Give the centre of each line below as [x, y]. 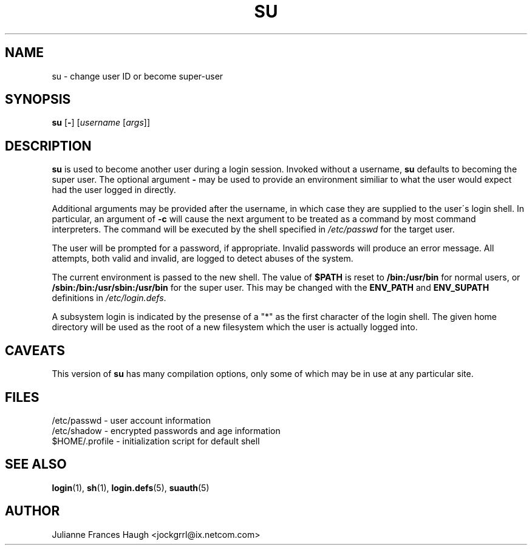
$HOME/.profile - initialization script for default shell [156, 441]
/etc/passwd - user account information [131, 420]
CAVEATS [35, 350]
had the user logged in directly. [114, 190]
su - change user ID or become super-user [138, 76]
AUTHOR [32, 511]
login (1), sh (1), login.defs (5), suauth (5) [131, 487]
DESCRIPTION [48, 146]
